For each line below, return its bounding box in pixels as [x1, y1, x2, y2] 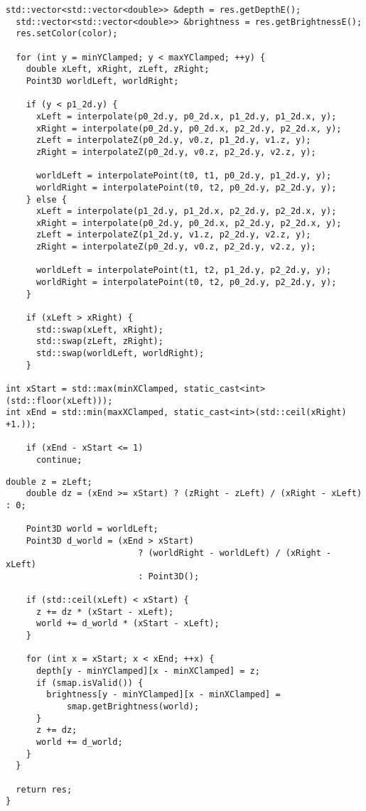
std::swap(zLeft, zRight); [36, 336, 163, 347]
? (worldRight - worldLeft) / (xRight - [138, 547, 332, 558]
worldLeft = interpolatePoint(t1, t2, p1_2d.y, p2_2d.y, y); [36, 265, 332, 276]
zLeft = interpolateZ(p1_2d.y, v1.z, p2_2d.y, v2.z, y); [36, 230, 311, 240]
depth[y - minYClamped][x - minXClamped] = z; [36, 666, 260, 677]
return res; [16, 784, 72, 795]
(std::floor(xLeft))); [6, 395, 113, 406]
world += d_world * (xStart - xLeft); [36, 618, 220, 629]
